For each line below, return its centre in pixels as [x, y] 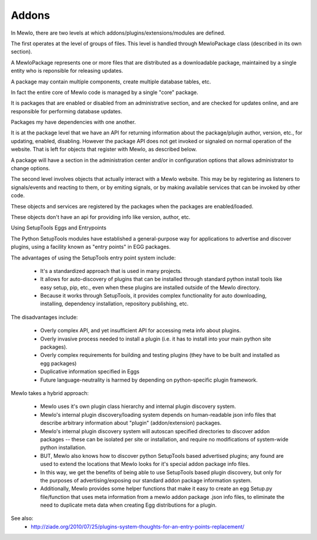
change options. [31, 168]
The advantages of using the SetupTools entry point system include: [93, 258]
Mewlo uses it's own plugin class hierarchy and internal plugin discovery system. [138, 406]
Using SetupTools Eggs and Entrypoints [59, 228]
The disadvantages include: [44, 317]
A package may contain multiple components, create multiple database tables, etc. [111, 82]
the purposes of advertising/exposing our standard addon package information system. [146, 480]
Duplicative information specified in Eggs [90, 372]
